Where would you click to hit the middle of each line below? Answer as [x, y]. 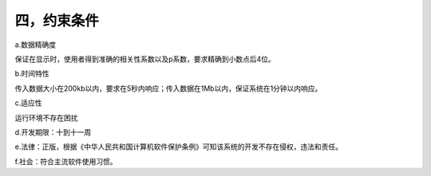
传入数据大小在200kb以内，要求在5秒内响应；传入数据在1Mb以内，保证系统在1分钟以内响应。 [168, 88]
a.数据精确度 [35, 45]
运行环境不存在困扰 [46, 117]
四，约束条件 [57, 21]
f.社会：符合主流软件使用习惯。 [66, 161]
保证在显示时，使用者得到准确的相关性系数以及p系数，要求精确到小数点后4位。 [145, 59]
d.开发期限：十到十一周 [53, 132]
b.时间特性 [32, 74]
